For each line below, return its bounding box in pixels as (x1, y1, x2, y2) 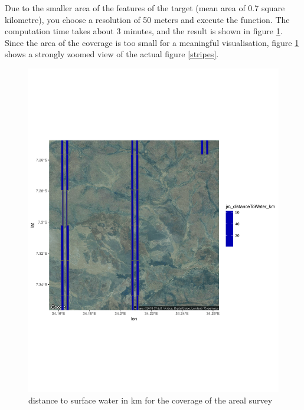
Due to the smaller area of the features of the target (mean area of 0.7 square (5, 2, 285, 14)
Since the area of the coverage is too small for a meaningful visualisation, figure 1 (5, 36, 299, 48)
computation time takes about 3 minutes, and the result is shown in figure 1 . (5, 25, 283, 37)
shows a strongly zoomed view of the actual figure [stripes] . (5, 48, 219, 60)
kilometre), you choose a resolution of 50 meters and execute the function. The (5, 13, 290, 25)
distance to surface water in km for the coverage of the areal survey (28, 394, 273, 406)
